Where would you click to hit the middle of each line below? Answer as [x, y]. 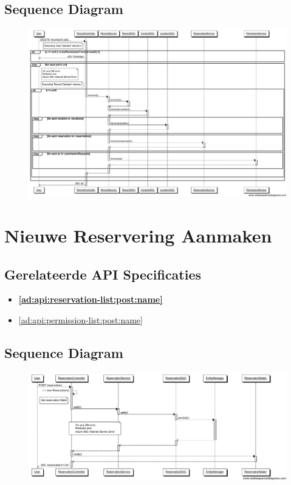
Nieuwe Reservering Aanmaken [138, 235]
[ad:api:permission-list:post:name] [80, 319]
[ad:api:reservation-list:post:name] [91, 299]
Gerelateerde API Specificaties [103, 274]
